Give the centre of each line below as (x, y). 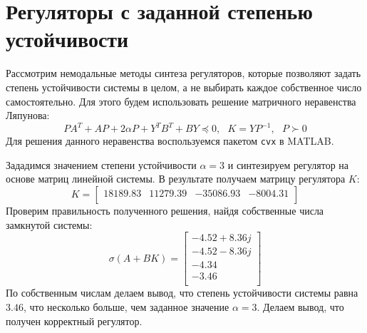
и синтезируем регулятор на (288, 164)
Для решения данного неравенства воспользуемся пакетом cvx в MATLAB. (170, 141)
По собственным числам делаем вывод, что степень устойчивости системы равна (182, 293)
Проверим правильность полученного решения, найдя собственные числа (165, 211)
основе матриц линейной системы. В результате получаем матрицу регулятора (176, 179)
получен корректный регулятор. (74, 321)
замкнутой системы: (49, 224)
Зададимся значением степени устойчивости (101, 164)
